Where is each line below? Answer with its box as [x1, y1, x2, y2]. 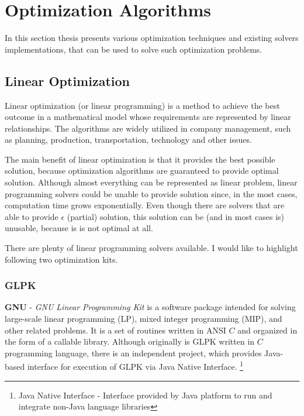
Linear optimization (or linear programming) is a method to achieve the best [5, 99, 280, 111]
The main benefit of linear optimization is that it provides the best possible [5, 153, 275, 165]
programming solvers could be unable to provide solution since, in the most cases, [5, 187, 298, 200]
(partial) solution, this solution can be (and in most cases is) [67, 210, 285, 222]
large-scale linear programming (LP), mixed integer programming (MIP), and [5, 312, 282, 325]
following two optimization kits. [5, 253, 118, 265]
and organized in [237, 324, 298, 336]
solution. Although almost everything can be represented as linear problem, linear [5, 176, 298, 188]
